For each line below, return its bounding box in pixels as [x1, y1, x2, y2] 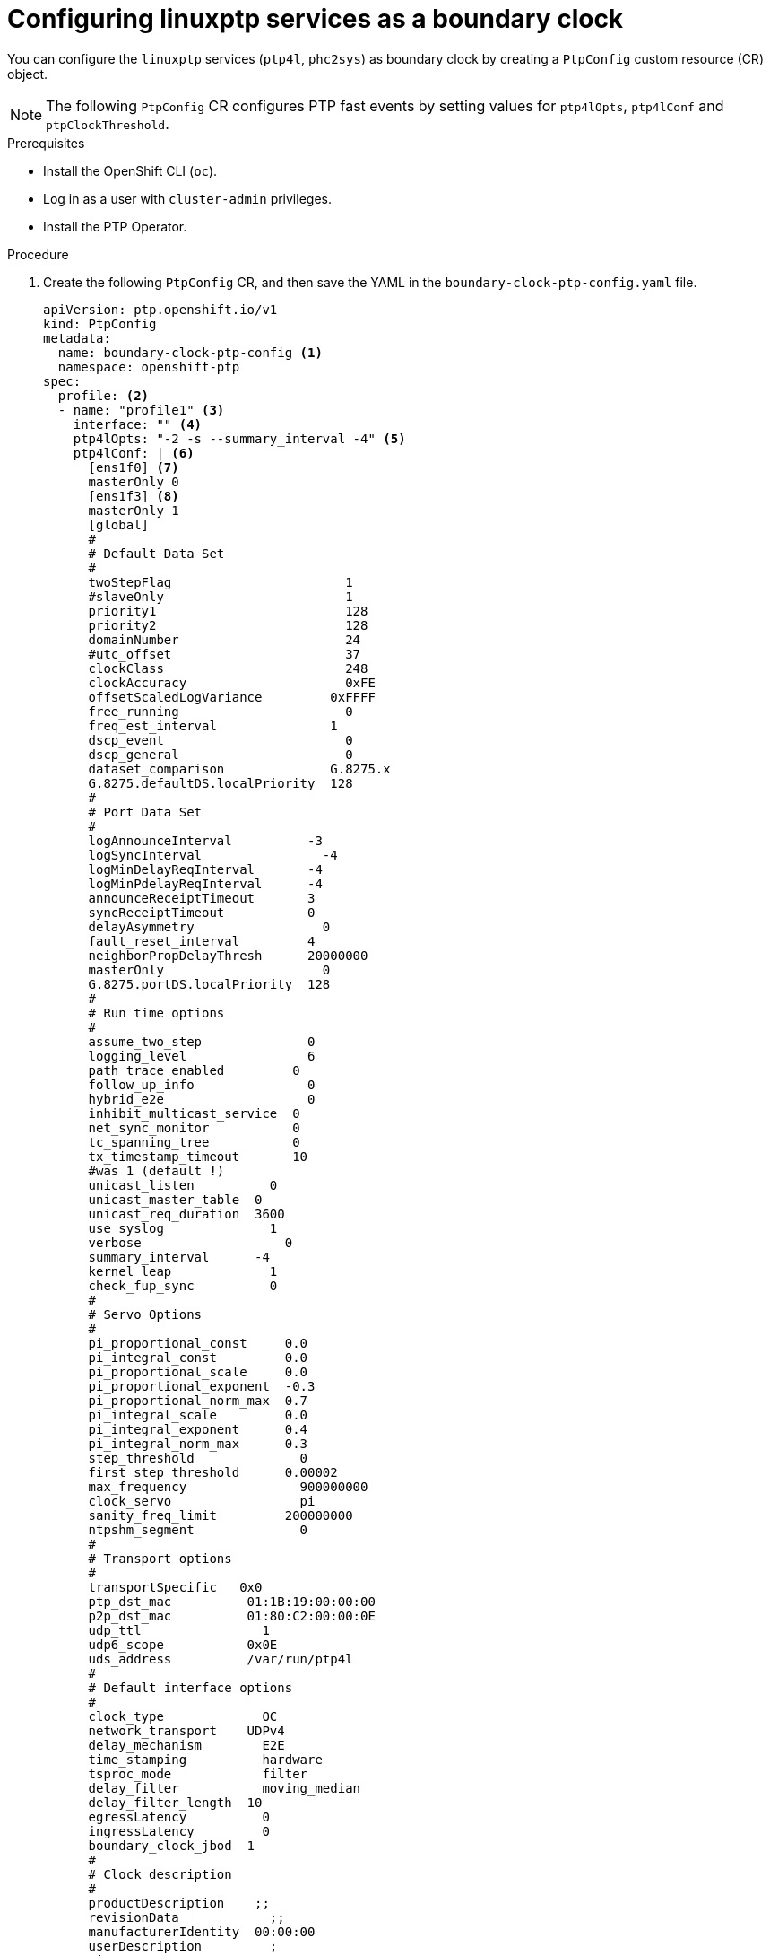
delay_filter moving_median [88, 1780, 361, 1795]
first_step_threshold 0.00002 [88, 1464, 338, 1480]
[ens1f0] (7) [88, 459, 179, 475]
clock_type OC [88, 1708, 278, 1724]
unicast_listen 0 [88, 1177, 278, 1192]
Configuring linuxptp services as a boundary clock [7, 4, 624, 34]
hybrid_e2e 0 [88, 1091, 316, 1106]
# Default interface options [88, 1680, 293, 1695]
